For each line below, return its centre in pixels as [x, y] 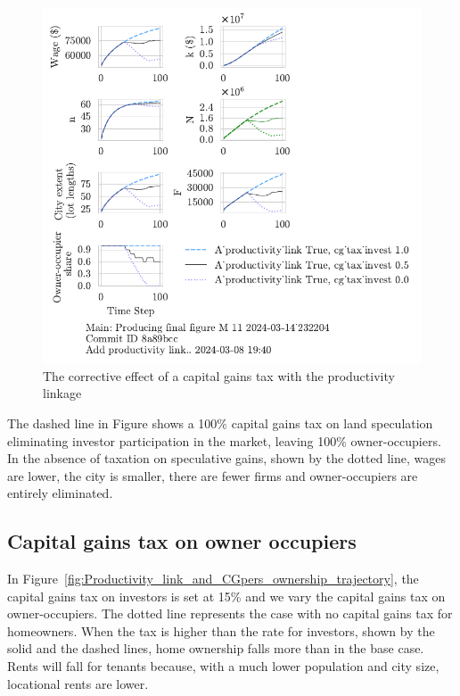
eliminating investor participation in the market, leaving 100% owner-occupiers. [224, 440]
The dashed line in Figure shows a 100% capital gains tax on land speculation [220, 423]
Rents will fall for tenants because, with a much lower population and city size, [223, 666]
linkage [62, 393]
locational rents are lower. [78, 683]
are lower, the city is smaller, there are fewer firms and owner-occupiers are [213, 475]
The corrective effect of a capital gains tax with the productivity [219, 375]
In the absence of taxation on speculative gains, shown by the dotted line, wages [226, 458]
